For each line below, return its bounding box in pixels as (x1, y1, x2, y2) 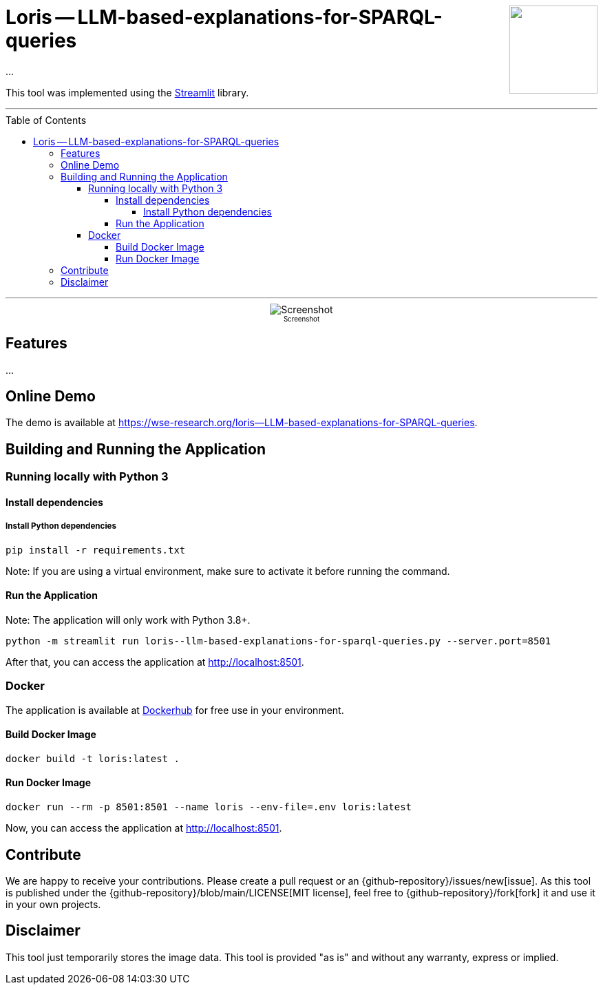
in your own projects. (6, 898, 101, 910)
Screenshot (283, 315, 320, 323)
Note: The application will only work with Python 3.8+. (6, 613, 251, 626)
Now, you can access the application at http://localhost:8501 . (6, 822, 282, 834)
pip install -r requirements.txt (6, 544, 186, 556)
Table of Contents (6, 114, 87, 126)
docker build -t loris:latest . (6, 752, 180, 764)
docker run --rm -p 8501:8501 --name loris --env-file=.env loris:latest (6, 801, 412, 813)
